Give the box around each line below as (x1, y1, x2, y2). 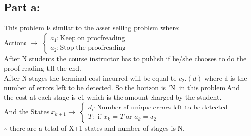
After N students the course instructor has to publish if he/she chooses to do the (4, 53, 247, 63)
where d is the (204, 72, 247, 82)
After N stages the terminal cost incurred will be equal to (4, 72, 177, 82)
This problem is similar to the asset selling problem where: (4, 23, 180, 33)
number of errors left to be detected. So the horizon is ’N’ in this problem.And (4, 82, 240, 92)
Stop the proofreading (60, 44, 126, 52)
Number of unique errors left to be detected (97, 104, 228, 111)
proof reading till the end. (4, 63, 82, 73)
